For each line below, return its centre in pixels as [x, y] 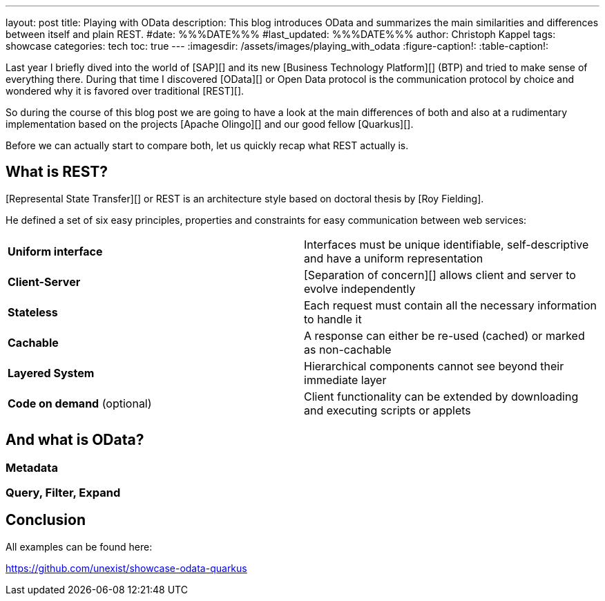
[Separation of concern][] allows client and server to [440, 275]
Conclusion [46, 520]
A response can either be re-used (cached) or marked [444, 335]
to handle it [333, 319]
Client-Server [44, 282]
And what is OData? [75, 440]
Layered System [51, 373]
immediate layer [345, 380]
